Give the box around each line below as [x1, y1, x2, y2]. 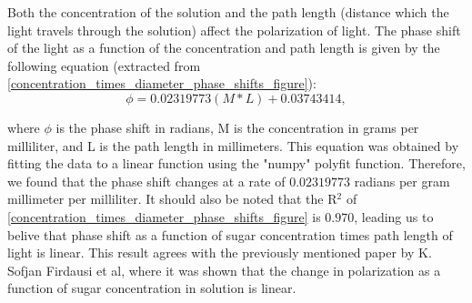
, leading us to [354, 207, 434, 226]
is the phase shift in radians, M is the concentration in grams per [55, 117, 419, 136]
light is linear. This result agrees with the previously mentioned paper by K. [7, 243, 432, 262]
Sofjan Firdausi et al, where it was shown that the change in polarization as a [7, 260, 441, 279]
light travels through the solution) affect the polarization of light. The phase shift [7, 20, 461, 39]
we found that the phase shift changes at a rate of [7, 171, 286, 190]
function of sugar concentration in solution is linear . [7, 278, 296, 298]
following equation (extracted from [7, 56, 201, 75]
